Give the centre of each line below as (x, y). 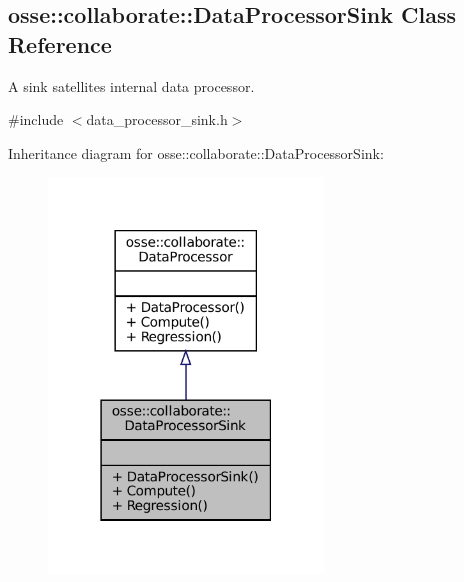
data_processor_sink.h (157, 119)
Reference (60, 43)
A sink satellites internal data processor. (131, 85)
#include (36, 119)
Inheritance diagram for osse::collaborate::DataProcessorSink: (196, 152)
